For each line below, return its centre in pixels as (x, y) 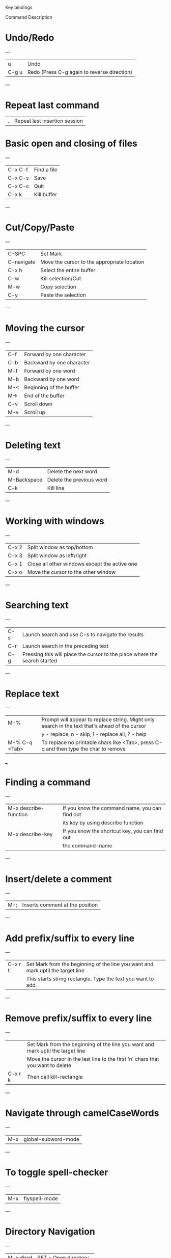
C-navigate (22, 262)
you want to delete (49, 1065)
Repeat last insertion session (49, 121)
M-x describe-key (30, 834)
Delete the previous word (78, 479)
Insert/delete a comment (59, 879)
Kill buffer (46, 194)
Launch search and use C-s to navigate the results (83, 634)
